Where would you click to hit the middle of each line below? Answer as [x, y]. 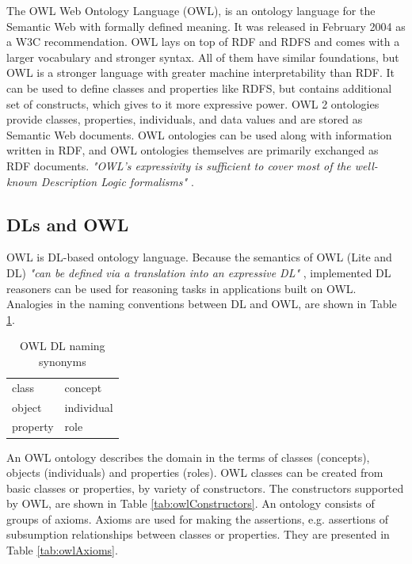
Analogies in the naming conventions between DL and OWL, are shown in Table [202, 304]
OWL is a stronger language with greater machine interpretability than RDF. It [201, 72]
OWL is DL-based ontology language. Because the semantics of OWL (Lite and [199, 257]
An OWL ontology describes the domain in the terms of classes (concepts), [188, 457]
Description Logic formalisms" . [117, 181]
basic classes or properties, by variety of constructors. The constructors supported [205, 488]
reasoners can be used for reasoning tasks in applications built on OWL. [181, 288]
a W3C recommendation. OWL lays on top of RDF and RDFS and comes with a [203, 42]
